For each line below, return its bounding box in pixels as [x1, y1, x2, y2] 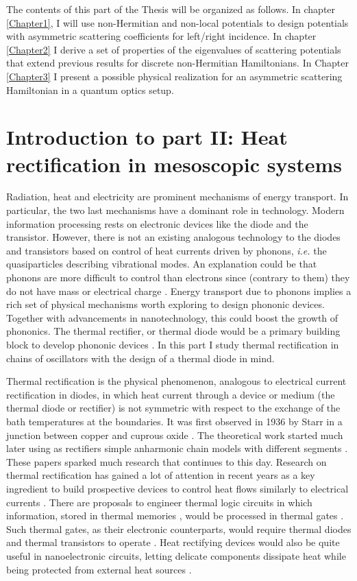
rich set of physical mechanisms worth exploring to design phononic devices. [6, 297, 325, 311]
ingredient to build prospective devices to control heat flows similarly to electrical [6, 481, 349, 495]
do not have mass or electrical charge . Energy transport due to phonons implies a [6, 283, 352, 298]
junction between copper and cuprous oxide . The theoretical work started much [6, 427, 343, 442]
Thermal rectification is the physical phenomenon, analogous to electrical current [6, 374, 347, 388]
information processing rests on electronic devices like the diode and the [6, 216, 308, 230]
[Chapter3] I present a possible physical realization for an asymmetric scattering [6, 69, 343, 83]
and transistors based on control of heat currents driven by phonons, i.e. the [6, 243, 327, 257]
